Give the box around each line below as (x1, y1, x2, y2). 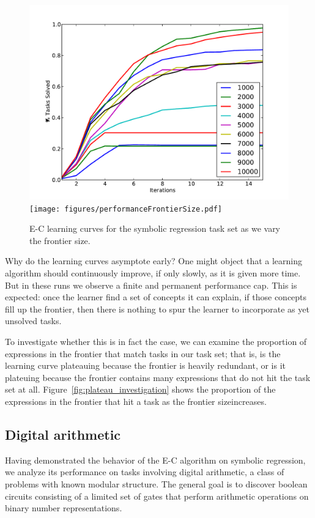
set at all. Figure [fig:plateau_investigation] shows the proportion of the (5, 383, 276, 396)
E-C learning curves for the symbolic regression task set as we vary (29, 222, 281, 235)
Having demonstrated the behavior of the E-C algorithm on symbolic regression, (5, 453, 306, 466)
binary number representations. (5, 501, 122, 514)
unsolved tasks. (5, 314, 62, 327)
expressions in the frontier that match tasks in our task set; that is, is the (5, 347, 281, 360)
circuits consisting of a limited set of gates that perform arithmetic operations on (5, 489, 309, 502)
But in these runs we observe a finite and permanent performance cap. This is (5, 278, 297, 291)
